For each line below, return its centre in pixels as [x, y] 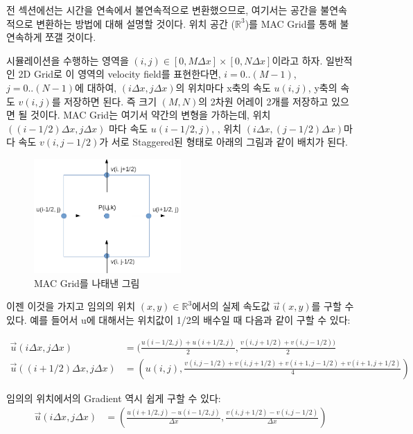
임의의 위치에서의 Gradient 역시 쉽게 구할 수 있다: [114, 398]
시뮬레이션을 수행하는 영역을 [68, 60]
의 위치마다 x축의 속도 [223, 87]
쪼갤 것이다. [71, 37]
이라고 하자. [297, 60]
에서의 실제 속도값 [231, 306]
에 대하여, [96, 87]
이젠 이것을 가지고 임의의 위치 [71, 306]
